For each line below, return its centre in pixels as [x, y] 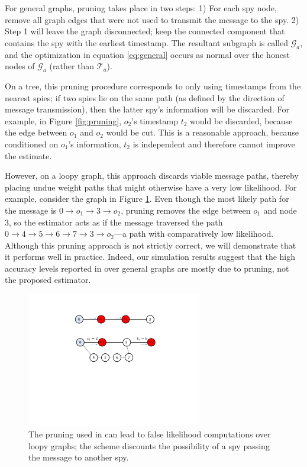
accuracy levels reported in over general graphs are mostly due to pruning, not [147, 268]
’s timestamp [155, 120]
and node [280, 210]
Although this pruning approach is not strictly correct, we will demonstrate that [151, 245]
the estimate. [28, 155]
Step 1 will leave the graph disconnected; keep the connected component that [145, 31]
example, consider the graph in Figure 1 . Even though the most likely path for [147, 199]
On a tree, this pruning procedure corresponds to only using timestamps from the [153, 86]
